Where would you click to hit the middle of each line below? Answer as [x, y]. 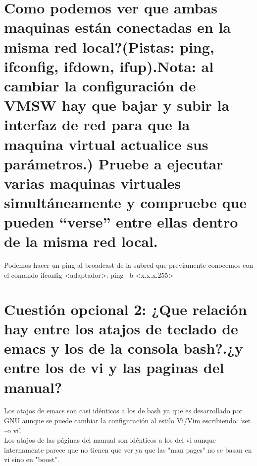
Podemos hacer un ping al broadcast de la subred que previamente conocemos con [129, 265]
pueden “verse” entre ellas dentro [121, 222]
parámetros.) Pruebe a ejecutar [114, 163]
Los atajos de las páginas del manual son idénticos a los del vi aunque [110, 440]
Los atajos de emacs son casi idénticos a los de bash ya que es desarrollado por [124, 411]
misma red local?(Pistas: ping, [109, 46]
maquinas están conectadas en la [117, 27]
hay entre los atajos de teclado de [121, 328]
